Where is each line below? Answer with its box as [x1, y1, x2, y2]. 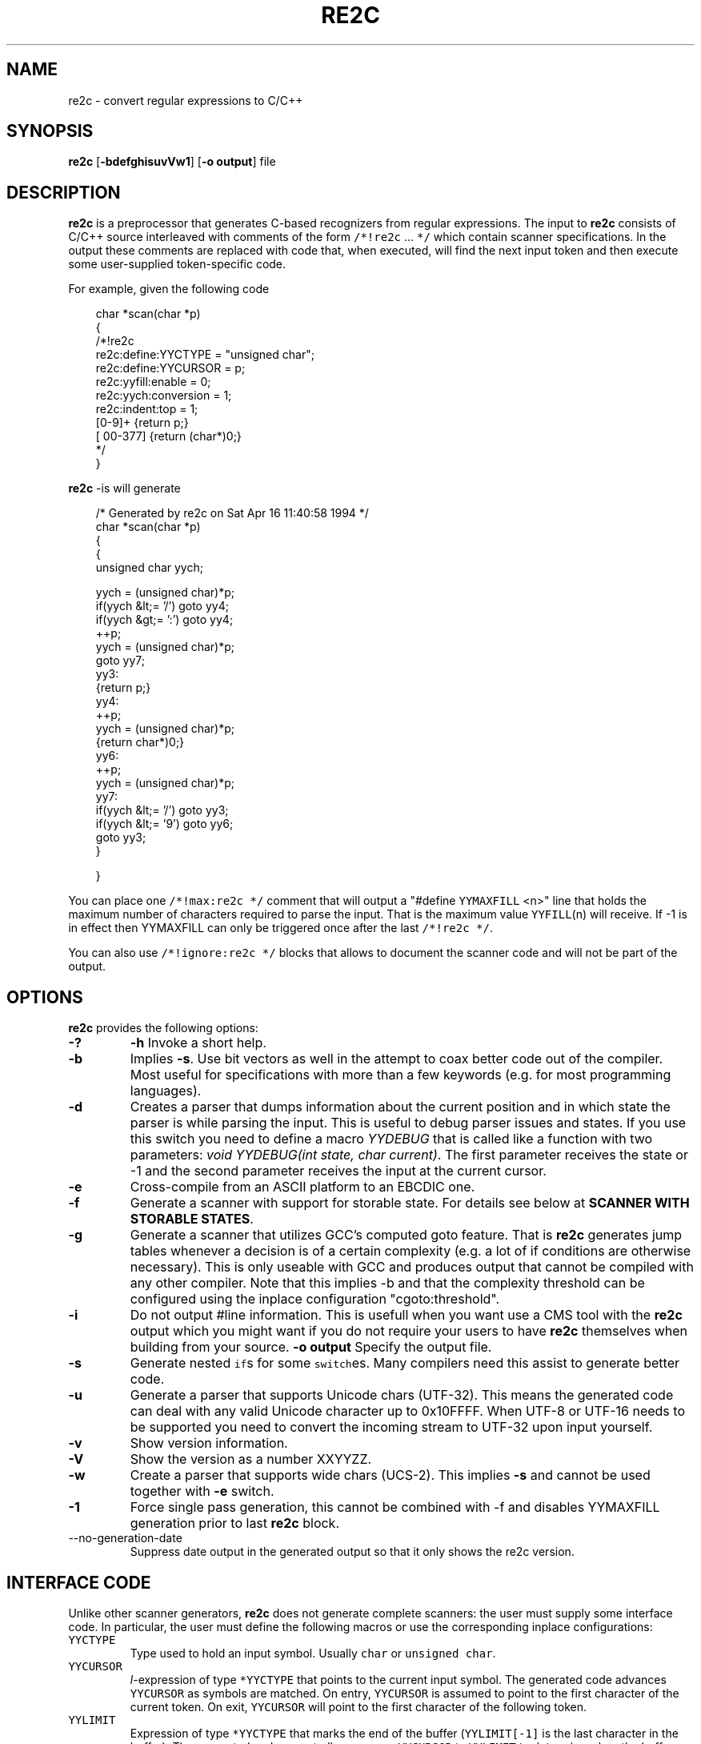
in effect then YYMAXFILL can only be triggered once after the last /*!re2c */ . [68, 921, 493, 935]
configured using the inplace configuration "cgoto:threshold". [130, 1291, 500, 1308]
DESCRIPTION [6, 182, 121, 203]
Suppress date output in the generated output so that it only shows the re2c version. [130, 1545, 575, 1559]
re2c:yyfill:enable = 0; [95, 375, 211, 389]
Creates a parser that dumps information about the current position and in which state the [130, 1099, 671, 1115]
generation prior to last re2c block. [130, 1515, 339, 1532]
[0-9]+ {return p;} [95, 416, 189, 430]
